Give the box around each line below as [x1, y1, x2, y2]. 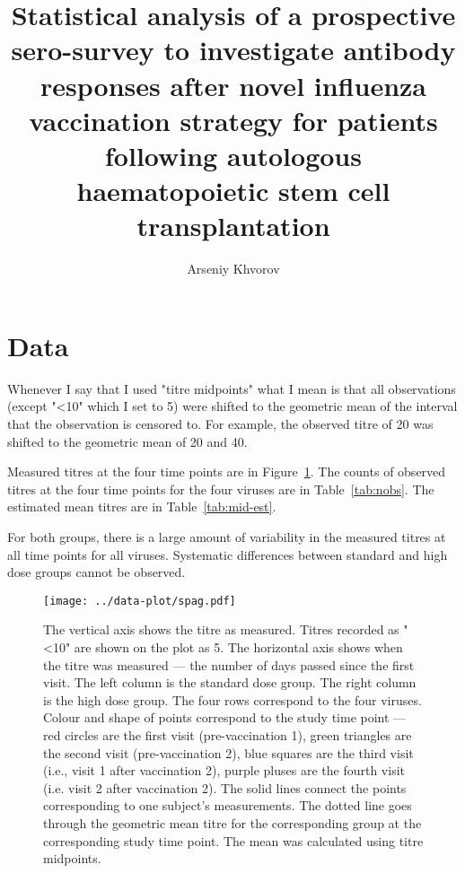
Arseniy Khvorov [187, 259, 280, 278]
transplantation [136, 207, 330, 244]
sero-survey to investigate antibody [11, 31, 456, 68]
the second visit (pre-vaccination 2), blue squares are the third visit [43, 743, 414, 762]
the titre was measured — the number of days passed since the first [43, 655, 415, 674]
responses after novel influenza [40, 66, 426, 103]
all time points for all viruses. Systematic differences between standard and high [7, 545, 448, 563]
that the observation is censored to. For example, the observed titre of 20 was [7, 414, 434, 432]
